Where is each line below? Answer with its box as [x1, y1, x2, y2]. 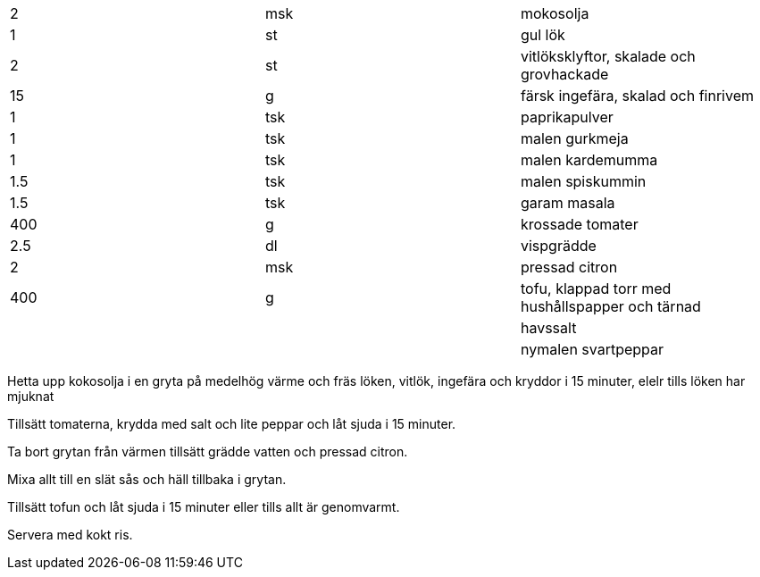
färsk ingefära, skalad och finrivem [520, 87, 755, 105]
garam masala [520, 194, 615, 212]
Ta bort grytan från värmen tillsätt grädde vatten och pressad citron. [7, 444, 408, 459]
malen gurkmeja [520, 130, 629, 147]
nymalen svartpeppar [520, 340, 664, 358]
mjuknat [7, 389, 54, 404]
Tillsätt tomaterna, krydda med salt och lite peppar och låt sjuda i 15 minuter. [7, 416, 456, 431]
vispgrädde [520, 237, 597, 255]
